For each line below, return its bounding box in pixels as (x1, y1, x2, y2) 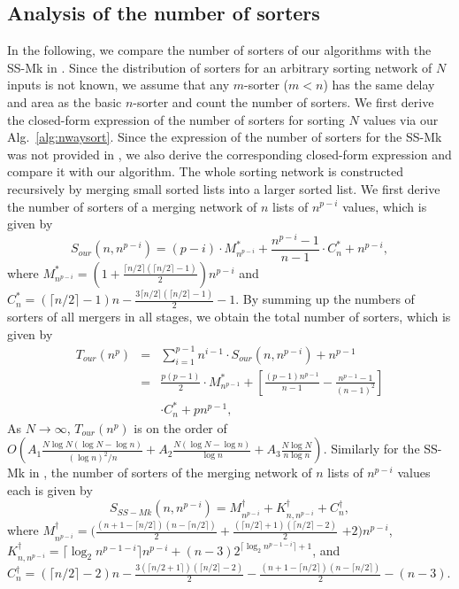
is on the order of (134, 418, 227, 437)
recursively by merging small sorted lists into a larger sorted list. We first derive (7, 179, 440, 198)
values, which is (342, 197, 427, 215)
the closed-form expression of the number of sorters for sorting (7, 110, 345, 128)
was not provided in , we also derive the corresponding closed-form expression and (7, 144, 452, 163)
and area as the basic (7, 92, 122, 111)
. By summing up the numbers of (235, 290, 415, 308)
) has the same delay (323, 75, 435, 94)
